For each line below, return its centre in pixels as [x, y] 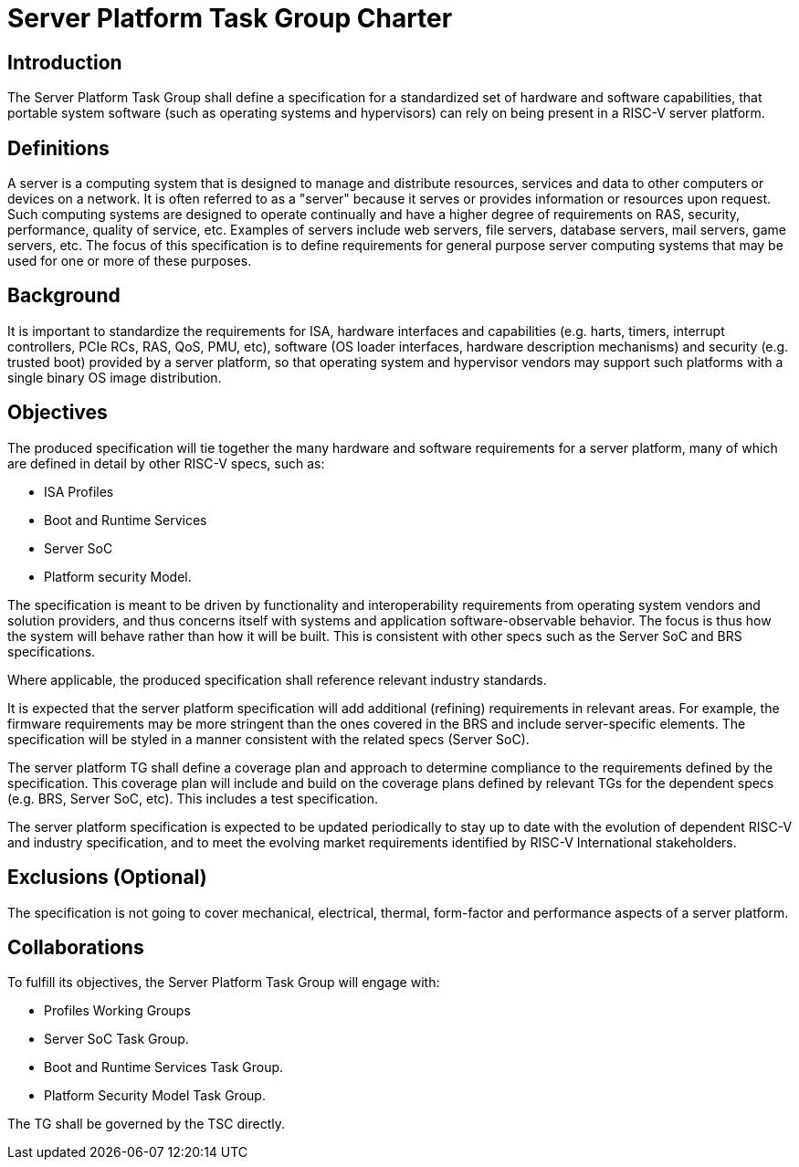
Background [64, 296]
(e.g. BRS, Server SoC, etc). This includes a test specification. [193, 798]
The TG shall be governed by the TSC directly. [146, 1124]
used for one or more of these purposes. [130, 261]
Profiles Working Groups [117, 1011]
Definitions [58, 148]
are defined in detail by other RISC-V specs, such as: [166, 463]
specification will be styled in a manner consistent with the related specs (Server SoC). [268, 739]
